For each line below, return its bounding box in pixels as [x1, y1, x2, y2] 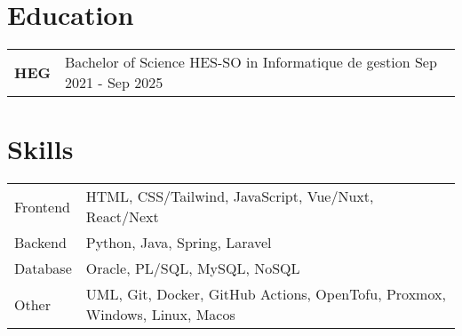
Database [14, 258, 72, 279]
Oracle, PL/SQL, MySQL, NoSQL [85, 258, 300, 279]
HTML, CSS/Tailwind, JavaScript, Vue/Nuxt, [85, 186, 374, 207]
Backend [14, 232, 67, 253]
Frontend [14, 196, 70, 217]
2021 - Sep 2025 [64, 72, 163, 93]
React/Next [85, 206, 159, 228]
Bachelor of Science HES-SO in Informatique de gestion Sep [64, 52, 437, 73]
